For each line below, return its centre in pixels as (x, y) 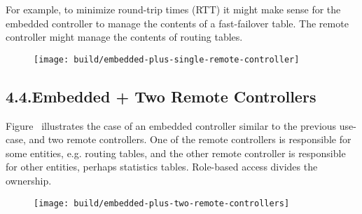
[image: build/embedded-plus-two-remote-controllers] (162, 203)
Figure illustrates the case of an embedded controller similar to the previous (171, 125)
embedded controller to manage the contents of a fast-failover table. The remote (177, 23)
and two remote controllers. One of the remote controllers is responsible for (190, 139)
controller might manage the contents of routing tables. (124, 37)
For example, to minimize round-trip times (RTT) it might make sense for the (173, 9)
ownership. (29, 181)
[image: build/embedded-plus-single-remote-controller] (167, 59)
